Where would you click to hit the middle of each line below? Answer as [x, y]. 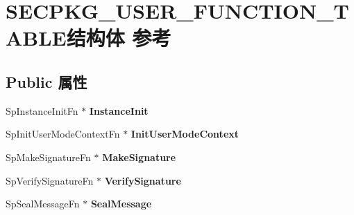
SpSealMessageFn [43, 204]
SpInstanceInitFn [42, 110]
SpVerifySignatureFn [50, 180]
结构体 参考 [119, 38]
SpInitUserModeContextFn [63, 134]
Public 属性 [47, 81]
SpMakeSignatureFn [48, 157]
